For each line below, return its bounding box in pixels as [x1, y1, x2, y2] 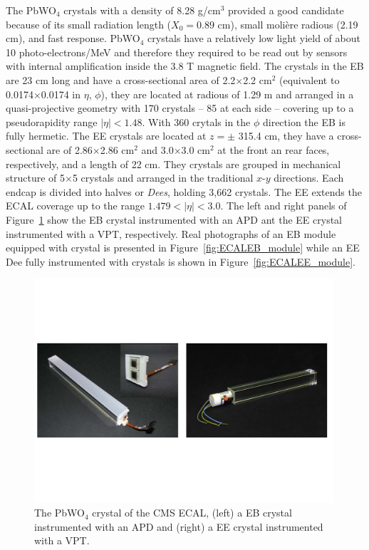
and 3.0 [141, 142, 174, 157]
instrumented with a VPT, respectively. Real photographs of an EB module [6, 226, 336, 241]
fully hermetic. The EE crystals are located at [6, 128, 207, 143]
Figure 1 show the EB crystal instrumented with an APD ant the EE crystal [6, 212, 343, 227]
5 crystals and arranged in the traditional [72, 170, 254, 185]
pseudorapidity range [6, 114, 98, 129]
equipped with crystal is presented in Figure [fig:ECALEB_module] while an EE [6, 240, 360, 255]
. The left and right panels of [220, 198, 347, 213]
